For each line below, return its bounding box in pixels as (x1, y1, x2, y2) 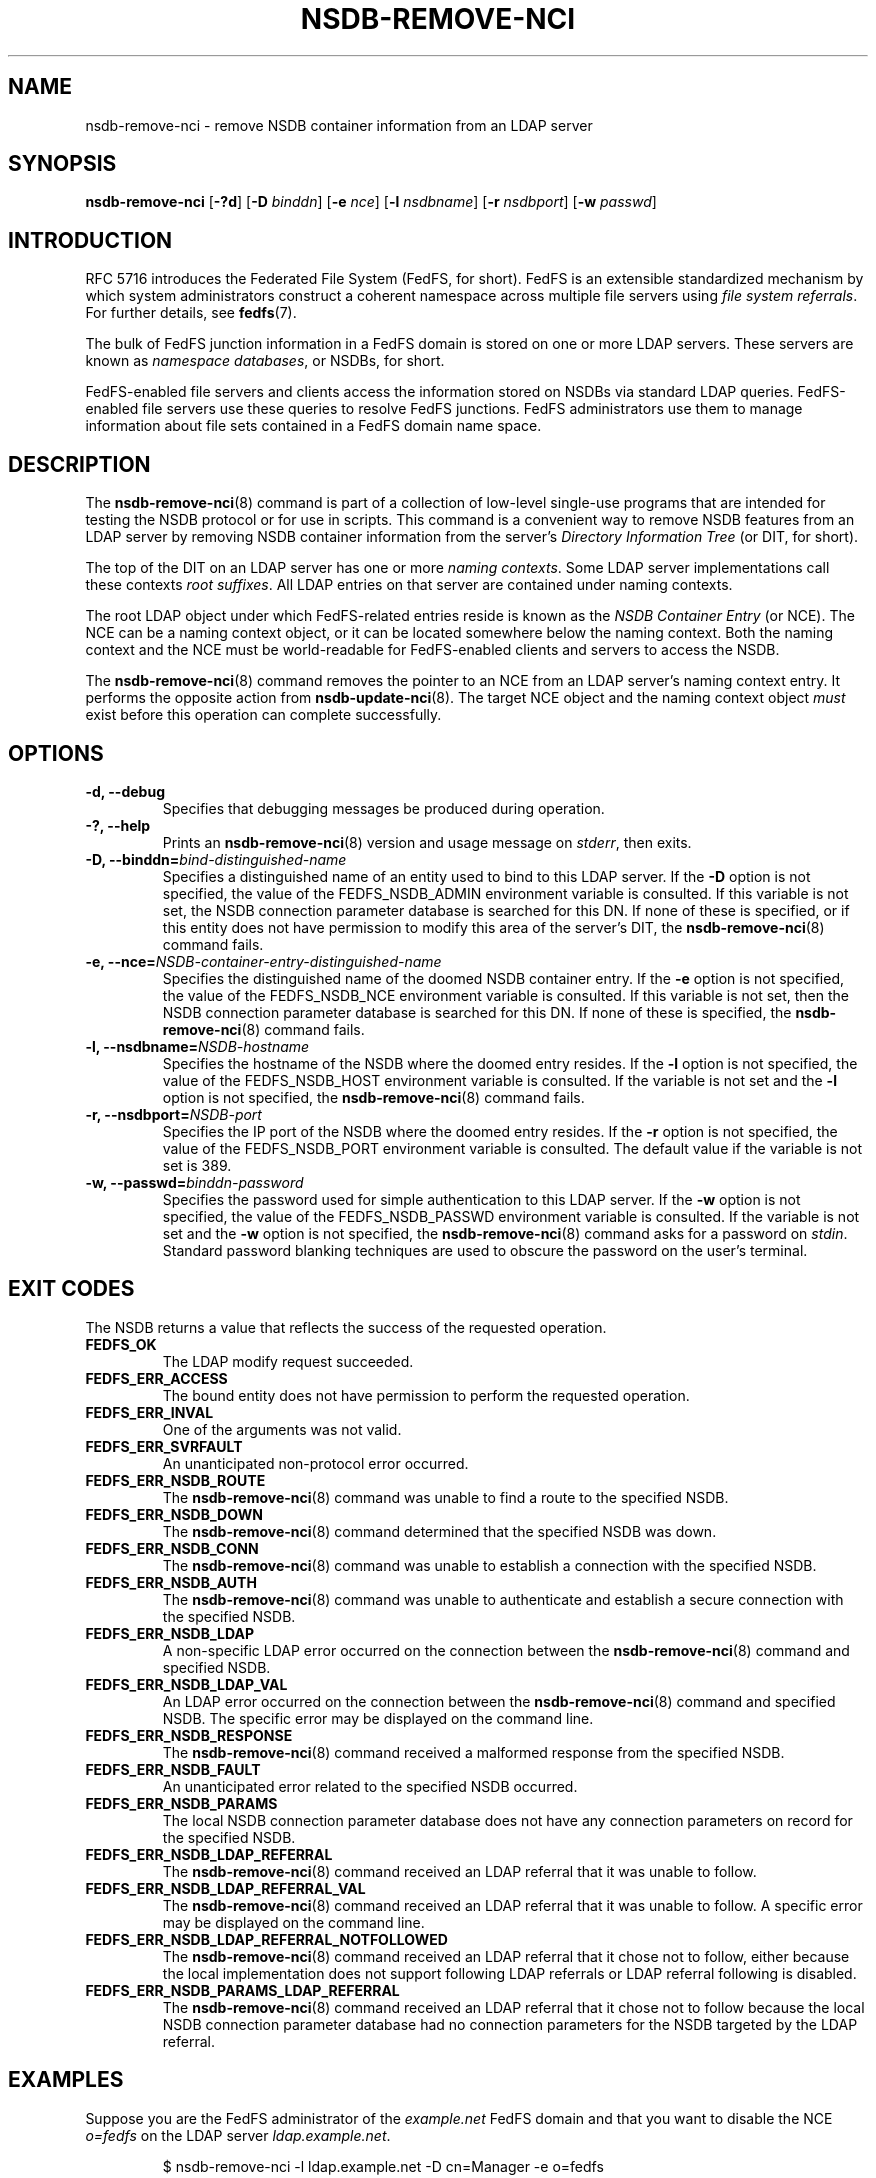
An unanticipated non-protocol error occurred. (162, 1454, 469, 1472)
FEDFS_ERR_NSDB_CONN (85, 1539, 259, 1557)
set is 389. (162, 1156, 232, 1174)
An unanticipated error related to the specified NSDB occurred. (162, 1777, 578, 1795)
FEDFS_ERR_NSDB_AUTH (85, 1573, 257, 1591)
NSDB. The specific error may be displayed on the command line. (162, 1709, 594, 1727)
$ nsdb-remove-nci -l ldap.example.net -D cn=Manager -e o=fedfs (162, 2157, 604, 2175)
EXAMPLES (8, 2067, 124, 2093)
